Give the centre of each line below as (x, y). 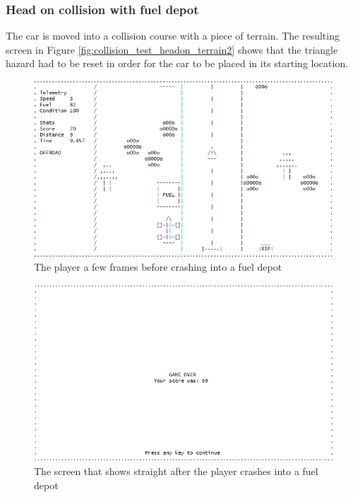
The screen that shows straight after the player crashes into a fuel (176, 471)
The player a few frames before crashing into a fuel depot (158, 267)
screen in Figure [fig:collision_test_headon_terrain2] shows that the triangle (172, 49)
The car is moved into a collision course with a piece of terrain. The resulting (173, 36)
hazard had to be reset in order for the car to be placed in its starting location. (177, 63)
